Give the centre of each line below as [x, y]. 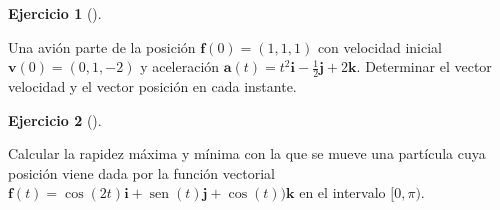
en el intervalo [342, 192]
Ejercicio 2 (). [55, 119]
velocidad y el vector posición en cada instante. [152, 86]
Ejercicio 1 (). [55, 13]
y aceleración [180, 66]
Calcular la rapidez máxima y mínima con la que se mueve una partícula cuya [247, 153]
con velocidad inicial [379, 46]
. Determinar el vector [424, 66]
